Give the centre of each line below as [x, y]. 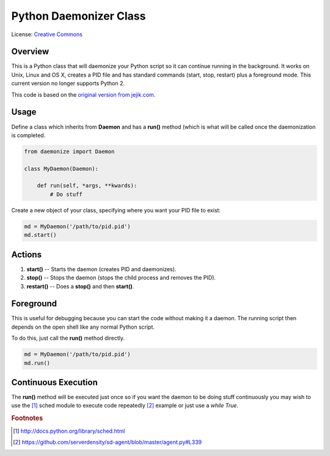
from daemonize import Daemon [69, 151]
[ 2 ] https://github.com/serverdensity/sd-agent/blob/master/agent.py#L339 [108, 442]
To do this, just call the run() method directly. [68, 338]
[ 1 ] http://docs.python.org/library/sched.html [69, 431]
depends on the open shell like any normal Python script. [83, 327]
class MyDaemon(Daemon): [61, 169]
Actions [27, 254]
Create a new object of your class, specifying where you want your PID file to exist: [116, 210]
